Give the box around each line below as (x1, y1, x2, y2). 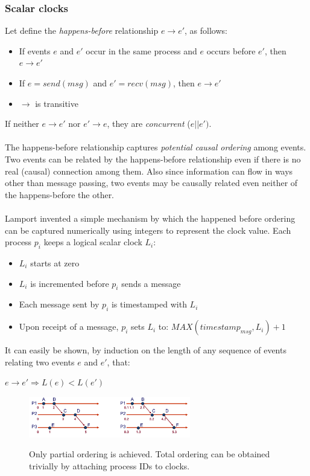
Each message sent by (19, 298, 100, 310)
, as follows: (185, 24, 227, 37)
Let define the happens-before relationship (5, 24, 159, 37)
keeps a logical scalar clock (43, 236, 142, 248)
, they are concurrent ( (107, 117, 191, 130)
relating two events (5, 355, 75, 368)
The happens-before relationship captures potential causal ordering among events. (5, 141, 306, 153)
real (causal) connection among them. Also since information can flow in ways (5, 164, 293, 177)
